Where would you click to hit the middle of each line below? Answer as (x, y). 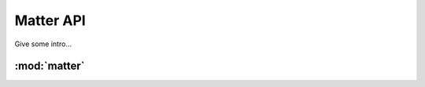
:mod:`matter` (50, 66)
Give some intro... (43, 44)
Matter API (50, 20)
